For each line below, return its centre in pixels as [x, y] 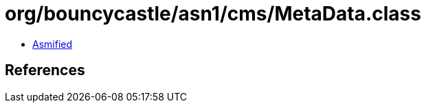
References [45, 70]
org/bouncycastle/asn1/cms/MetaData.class [213, 14]
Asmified [53, 44]
